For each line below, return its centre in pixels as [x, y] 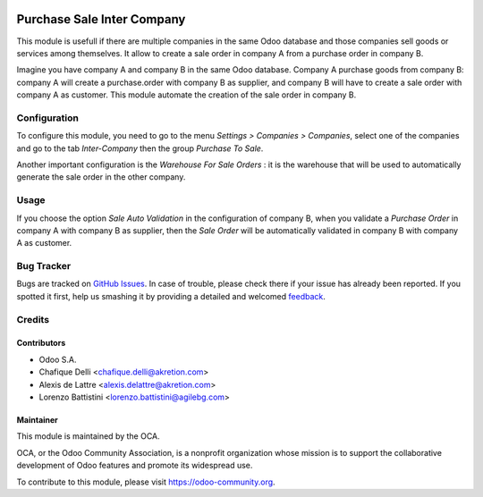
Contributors [41, 343]
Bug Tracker [44, 266]
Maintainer [37, 419]
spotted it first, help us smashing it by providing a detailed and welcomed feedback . [171, 296]
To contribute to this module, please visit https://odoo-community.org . [146, 482]
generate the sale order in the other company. [101, 177]
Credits [33, 319]
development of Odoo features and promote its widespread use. [135, 466]
